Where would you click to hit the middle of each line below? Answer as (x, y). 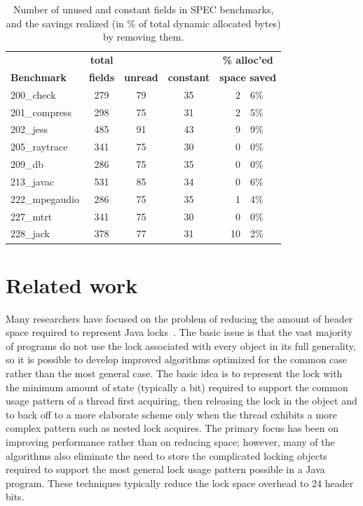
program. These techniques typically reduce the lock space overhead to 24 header (180, 483)
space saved (248, 77)
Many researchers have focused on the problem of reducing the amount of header (179, 318)
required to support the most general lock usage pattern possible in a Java (165, 469)
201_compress (41, 112)
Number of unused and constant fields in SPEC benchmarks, (143, 9)
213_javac (33, 181)
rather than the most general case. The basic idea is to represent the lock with (174, 373)
